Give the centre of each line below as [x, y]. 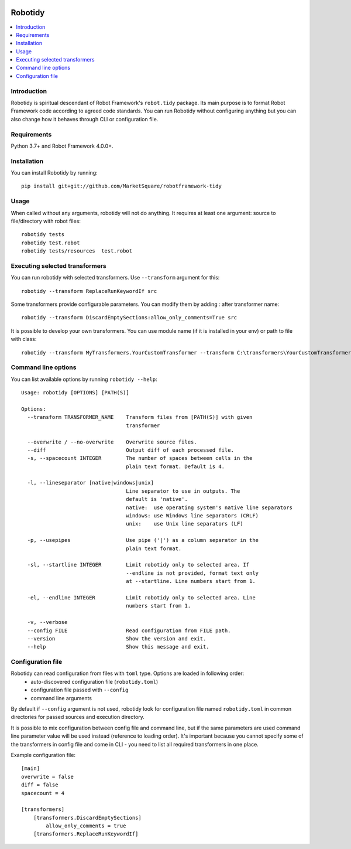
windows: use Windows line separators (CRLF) [192, 516]
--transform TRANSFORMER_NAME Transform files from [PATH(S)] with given [140, 417]
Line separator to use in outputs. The [183, 491]
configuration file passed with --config [80, 690]
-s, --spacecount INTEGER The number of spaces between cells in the [140, 458]
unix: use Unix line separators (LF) [185, 524]
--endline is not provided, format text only [192, 573]
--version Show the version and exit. [117, 638]
